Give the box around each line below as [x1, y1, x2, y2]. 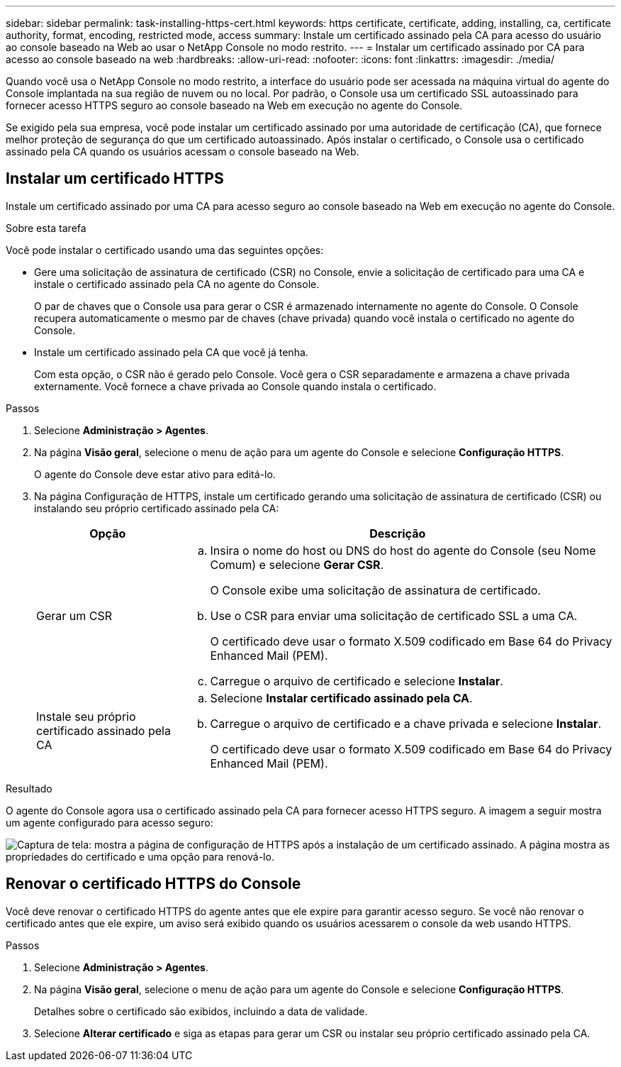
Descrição [369, 526, 426, 541]
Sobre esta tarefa [6, 221, 86, 234]
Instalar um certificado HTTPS [6, 170, 224, 188]
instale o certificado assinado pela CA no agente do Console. [34, 277, 320, 290]
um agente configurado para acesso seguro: [6, 816, 213, 829]
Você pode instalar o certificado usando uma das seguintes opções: [6, 243, 324, 256]
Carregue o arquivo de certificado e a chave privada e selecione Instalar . [210, 716, 602, 731]
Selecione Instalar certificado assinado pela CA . [210, 690, 473, 705]
